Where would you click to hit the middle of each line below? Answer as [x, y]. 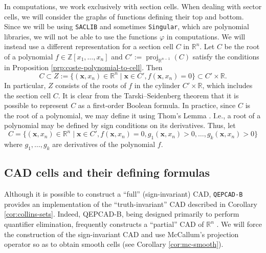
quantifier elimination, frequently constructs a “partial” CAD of [104, 224]
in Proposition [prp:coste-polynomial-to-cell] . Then [83, 67]
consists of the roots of [91, 85]
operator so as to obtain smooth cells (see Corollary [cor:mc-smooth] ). [114, 244]
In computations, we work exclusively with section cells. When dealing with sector [133, 6]
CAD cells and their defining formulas [107, 172]
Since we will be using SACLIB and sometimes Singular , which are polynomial [127, 26]
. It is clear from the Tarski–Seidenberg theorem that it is [148, 95]
